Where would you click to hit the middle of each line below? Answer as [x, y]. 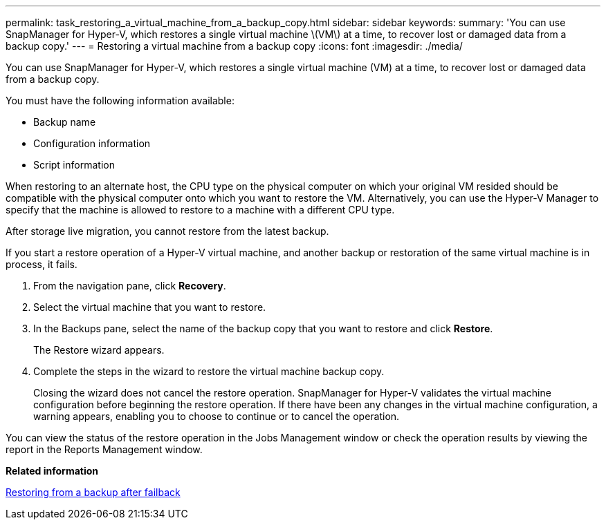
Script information [74, 165]
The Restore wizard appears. [99, 350]
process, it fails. [42, 264]
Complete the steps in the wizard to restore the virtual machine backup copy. [209, 371]
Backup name [65, 122]
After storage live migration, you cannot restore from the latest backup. [167, 231]
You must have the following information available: [120, 101]
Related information [52, 471]
